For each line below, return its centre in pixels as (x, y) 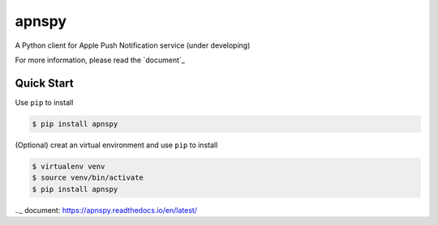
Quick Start (44, 83)
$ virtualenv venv (69, 166)
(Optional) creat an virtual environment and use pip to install (116, 145)
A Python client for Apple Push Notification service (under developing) (133, 45)
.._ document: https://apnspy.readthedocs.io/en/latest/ (106, 210)
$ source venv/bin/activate (88, 178)
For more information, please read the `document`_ (100, 60)
